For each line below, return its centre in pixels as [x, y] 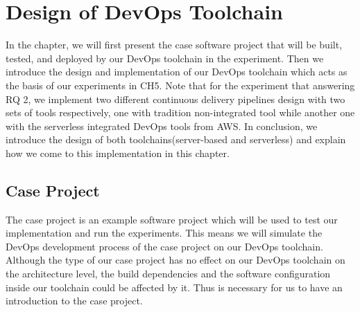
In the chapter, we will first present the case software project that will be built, [174, 45]
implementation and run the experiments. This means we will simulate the [164, 233]
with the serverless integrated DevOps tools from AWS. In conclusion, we [162, 126]
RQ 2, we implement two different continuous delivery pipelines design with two [175, 99]
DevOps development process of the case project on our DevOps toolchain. [164, 246]
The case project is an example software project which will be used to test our [172, 219]
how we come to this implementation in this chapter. [118, 153]
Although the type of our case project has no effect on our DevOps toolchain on [175, 260]
